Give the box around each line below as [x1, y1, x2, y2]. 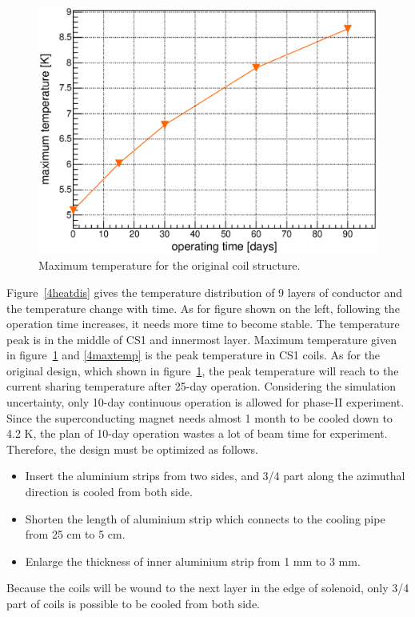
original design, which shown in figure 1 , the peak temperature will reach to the [6, 362, 399, 379]
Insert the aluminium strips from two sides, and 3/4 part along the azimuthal [25, 467, 405, 484]
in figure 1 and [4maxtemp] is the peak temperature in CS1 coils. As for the [6, 347, 381, 363]
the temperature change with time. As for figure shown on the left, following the [6, 299, 400, 316]
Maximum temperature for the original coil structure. [38, 257, 301, 274]
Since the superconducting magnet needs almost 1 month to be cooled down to [6, 409, 393, 426]
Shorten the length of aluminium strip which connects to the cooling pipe [25, 510, 385, 527]
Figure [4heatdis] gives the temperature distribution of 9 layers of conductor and [6, 283, 403, 300]
